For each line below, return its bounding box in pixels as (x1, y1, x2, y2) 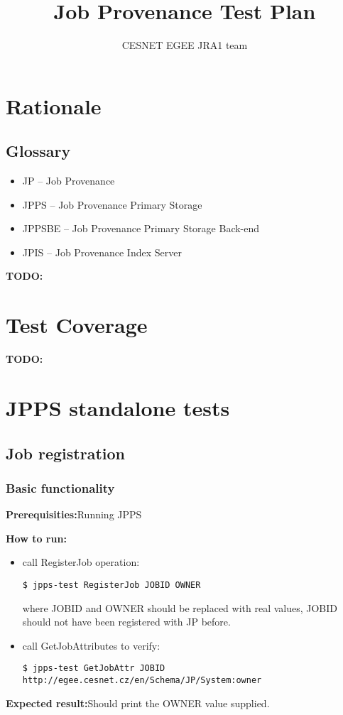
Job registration (6, 442, 125, 464)
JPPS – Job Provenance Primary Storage (22, 197, 202, 212)
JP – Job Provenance (22, 173, 115, 188)
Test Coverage (6, 310, 148, 339)
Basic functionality (6, 479, 115, 496)
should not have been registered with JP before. (22, 614, 231, 629)
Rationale (6, 91, 102, 120)
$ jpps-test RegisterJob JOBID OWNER (22, 579, 201, 590)
